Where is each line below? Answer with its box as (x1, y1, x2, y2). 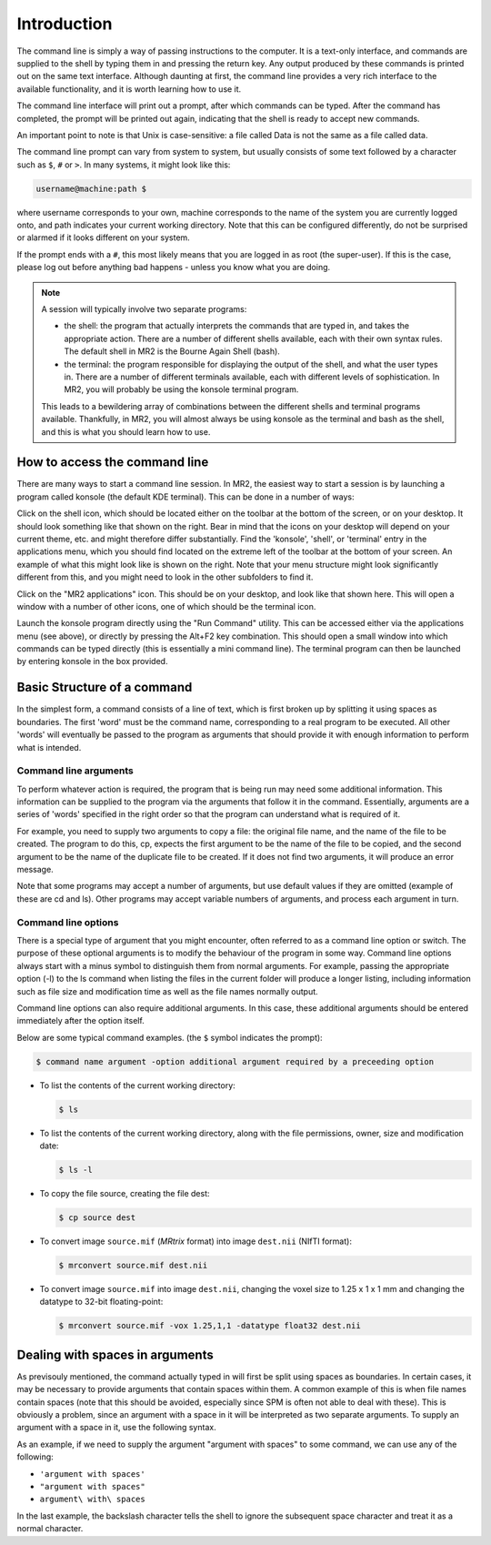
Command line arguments (16, 764, 134, 777)
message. (16, 864, 54, 875)
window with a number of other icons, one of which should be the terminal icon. (16, 601, 316, 611)
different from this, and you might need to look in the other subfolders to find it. (16, 571, 314, 582)
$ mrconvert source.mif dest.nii (58, 1260, 208, 1270)
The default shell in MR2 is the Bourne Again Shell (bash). (64, 346, 281, 357)
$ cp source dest (58, 1212, 136, 1223)
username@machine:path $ (35, 183, 147, 194)
